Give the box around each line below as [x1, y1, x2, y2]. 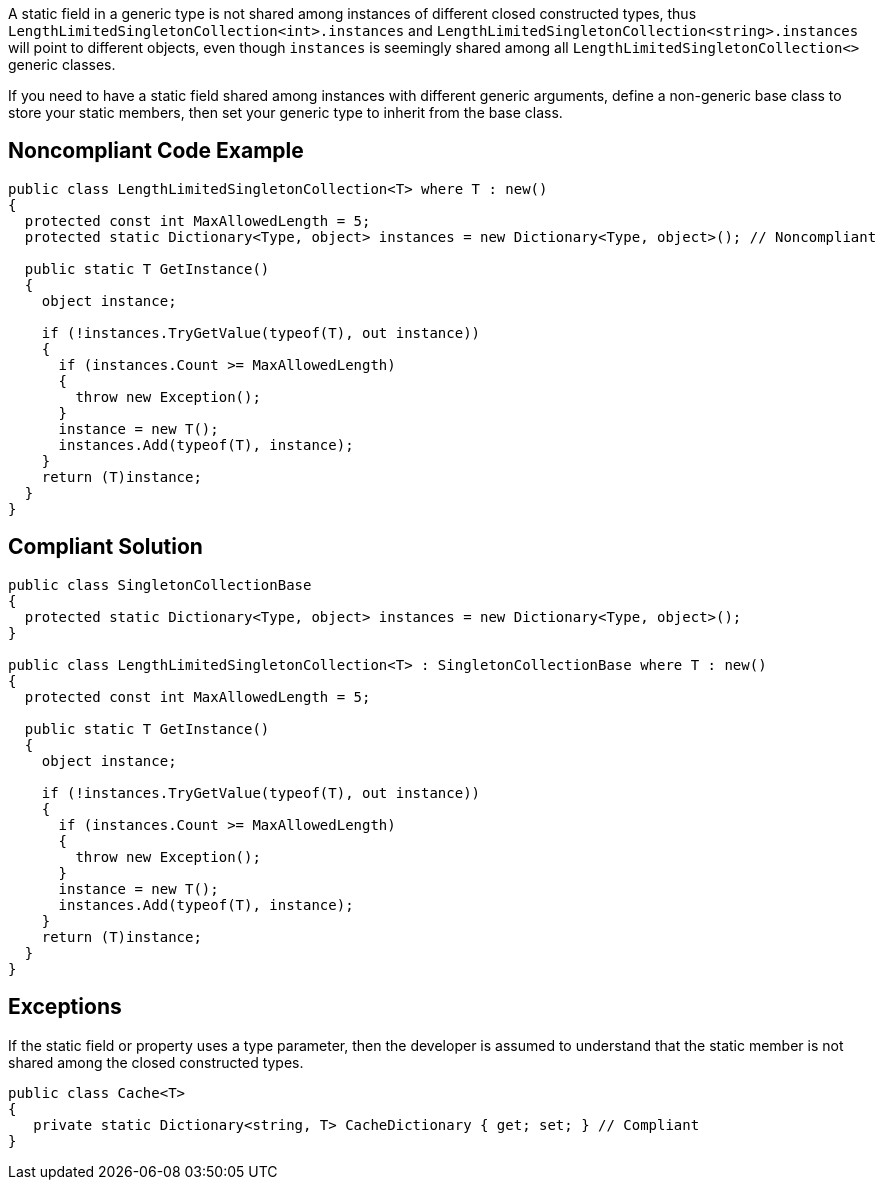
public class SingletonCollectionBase [8, 576, 312, 593]
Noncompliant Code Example [8, 138, 304, 164]
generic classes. [8, 56, 116, 73]
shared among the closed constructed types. [8, 1053, 304, 1071]
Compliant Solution [8, 534, 203, 560]
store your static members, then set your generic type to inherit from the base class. [8, 104, 563, 121]
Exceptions [8, 994, 122, 1020]
